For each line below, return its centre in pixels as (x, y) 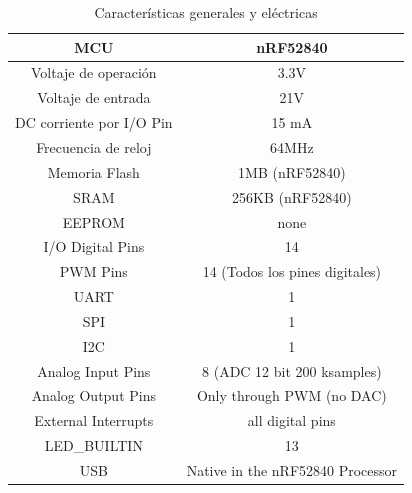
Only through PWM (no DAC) (291, 395)
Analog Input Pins (94, 370)
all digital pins (291, 420)
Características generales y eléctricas (206, 12)
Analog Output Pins (93, 395)
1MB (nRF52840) (292, 171)
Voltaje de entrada (94, 97)
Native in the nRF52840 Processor (292, 469)
